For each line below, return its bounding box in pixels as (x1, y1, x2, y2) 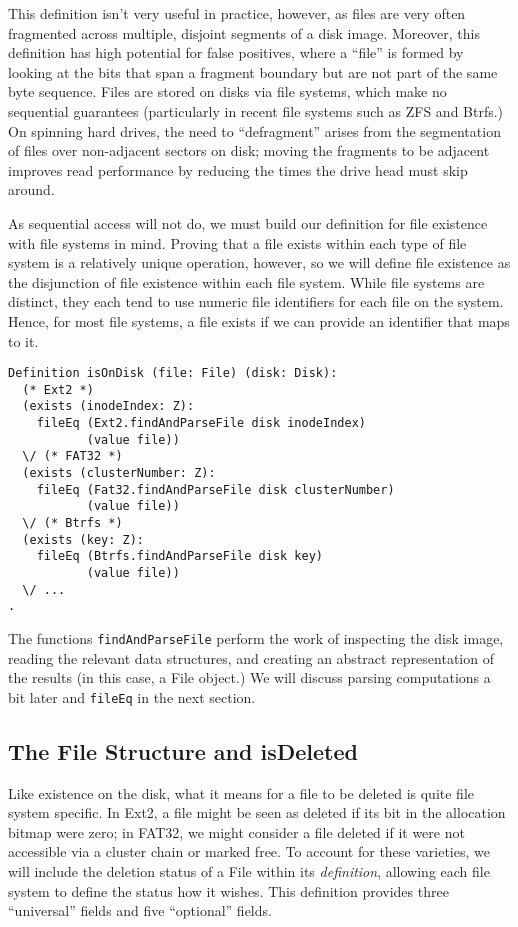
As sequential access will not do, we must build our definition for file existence (8, 212, 488, 233)
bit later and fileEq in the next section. (8, 686, 256, 707)
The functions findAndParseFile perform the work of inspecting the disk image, (8, 627, 504, 648)
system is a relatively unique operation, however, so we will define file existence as (8, 252, 511, 273)
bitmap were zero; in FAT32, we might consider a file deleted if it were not (8, 821, 465, 842)
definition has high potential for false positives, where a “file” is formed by (8, 42, 464, 63)
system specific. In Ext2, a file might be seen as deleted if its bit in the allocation (8, 802, 506, 823)
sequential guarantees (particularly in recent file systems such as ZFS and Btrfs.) (8, 100, 504, 121)
